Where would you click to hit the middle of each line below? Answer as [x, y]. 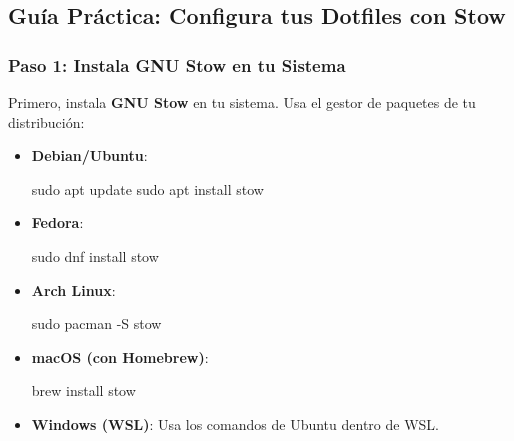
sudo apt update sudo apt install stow [147, 188]
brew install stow [83, 390]
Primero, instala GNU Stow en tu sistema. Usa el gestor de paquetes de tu [242, 102]
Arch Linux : [73, 289]
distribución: [46, 121]
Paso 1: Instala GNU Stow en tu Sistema [177, 64]
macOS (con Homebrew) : [120, 356]
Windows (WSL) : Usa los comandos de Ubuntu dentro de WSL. [235, 423]
